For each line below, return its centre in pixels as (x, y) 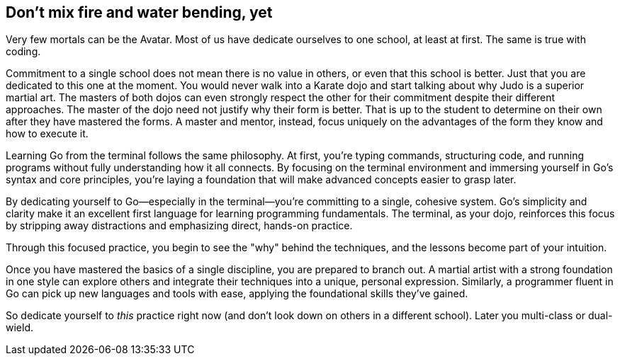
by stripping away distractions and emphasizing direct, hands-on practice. (179, 226)
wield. (20, 328)
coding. (23, 52)
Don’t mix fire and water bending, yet (139, 12)
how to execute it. (47, 134)
